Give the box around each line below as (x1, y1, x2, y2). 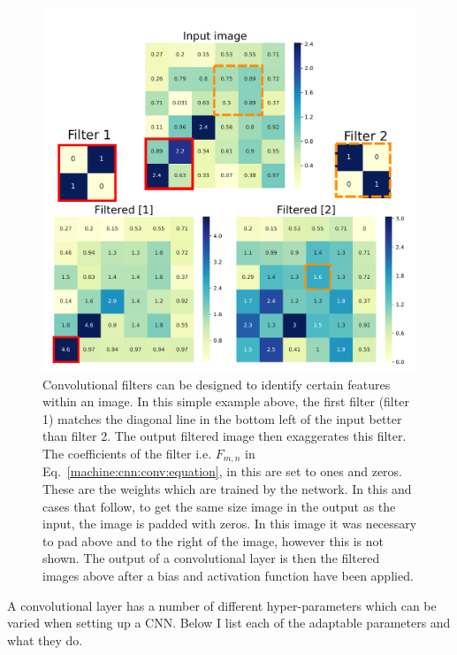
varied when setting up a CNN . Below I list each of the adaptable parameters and (7, 613, 451, 632)
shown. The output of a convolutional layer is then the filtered (42, 549, 380, 567)
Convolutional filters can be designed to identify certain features (42, 374, 391, 393)
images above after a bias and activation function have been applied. (42, 566, 414, 584)
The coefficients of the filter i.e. (42, 443, 212, 462)
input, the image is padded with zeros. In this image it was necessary (42, 514, 417, 533)
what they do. (7, 630, 83, 649)
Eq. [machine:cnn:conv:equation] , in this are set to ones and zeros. (42, 462, 402, 481)
